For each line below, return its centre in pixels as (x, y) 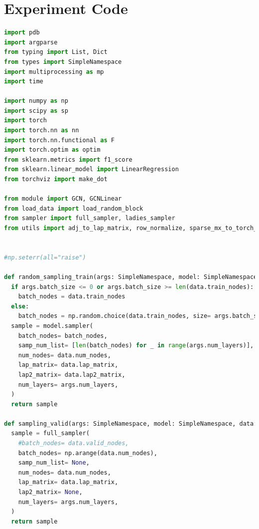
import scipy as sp (36, 111)
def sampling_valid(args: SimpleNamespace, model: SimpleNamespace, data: (131, 423)
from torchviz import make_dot (56, 179)
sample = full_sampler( (50, 433)
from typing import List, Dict (56, 52)
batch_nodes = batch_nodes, (63, 336)
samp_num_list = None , (54, 463)
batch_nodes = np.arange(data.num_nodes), (88, 453)
